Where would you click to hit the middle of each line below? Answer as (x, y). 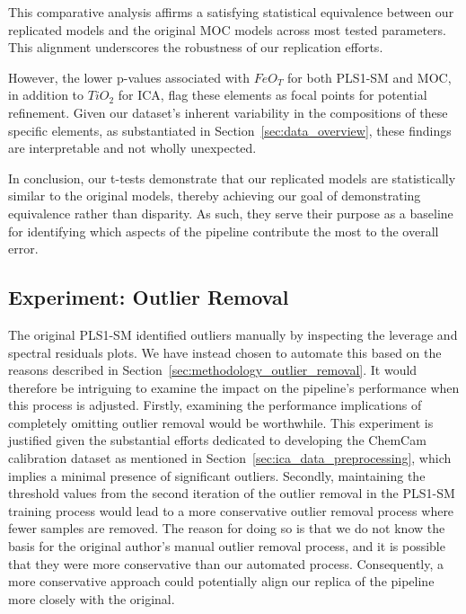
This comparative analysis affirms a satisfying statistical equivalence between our (231, 12)
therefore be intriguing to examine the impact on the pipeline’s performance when (234, 387)
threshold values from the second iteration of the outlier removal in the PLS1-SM (232, 493)
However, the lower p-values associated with (129, 77)
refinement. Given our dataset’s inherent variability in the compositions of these (228, 112)
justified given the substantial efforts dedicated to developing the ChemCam (217, 440)
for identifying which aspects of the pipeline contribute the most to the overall (224, 231)
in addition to (46, 95)
